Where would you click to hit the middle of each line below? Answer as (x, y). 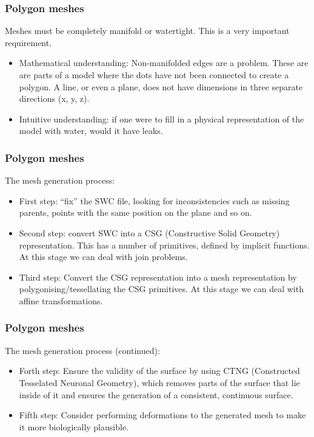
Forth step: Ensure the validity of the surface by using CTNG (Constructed (159, 371)
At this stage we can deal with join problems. (103, 257)
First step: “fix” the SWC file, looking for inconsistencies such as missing (154, 200)
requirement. (28, 42)
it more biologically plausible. (74, 426)
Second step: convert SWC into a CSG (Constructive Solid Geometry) (149, 232)
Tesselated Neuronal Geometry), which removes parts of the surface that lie (159, 382)
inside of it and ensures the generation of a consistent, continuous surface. (156, 394)
